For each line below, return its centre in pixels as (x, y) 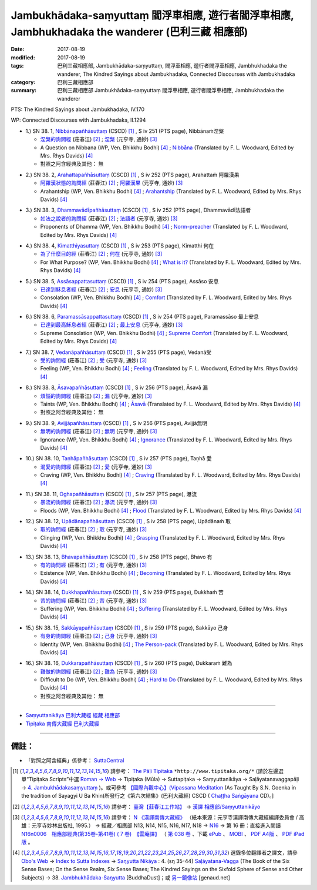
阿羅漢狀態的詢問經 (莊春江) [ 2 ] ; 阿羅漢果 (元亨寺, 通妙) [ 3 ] (112, 183)
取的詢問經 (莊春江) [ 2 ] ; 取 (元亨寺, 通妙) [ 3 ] (93, 530)
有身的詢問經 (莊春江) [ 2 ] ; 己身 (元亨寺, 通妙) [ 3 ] (99, 636)
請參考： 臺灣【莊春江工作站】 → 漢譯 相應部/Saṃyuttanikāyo (186, 807)
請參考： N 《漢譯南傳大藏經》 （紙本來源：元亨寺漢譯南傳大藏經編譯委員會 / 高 (208, 817)
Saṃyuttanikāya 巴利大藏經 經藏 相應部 (73, 715)
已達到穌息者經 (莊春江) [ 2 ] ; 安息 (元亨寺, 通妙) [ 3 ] (101, 289)
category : (23, 82)
